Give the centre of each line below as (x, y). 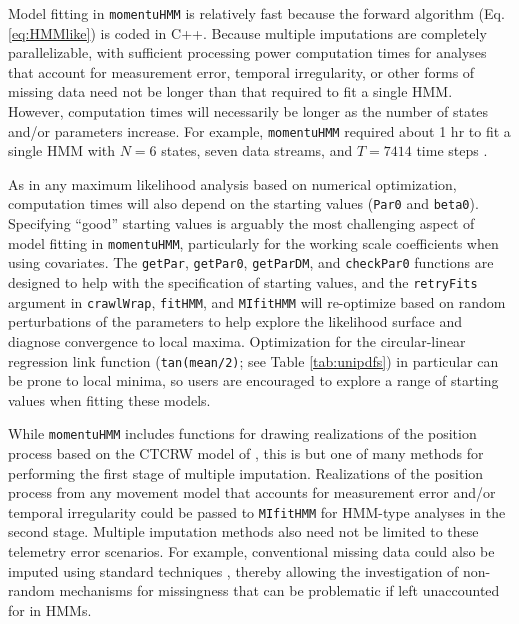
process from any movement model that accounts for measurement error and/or (252, 492)
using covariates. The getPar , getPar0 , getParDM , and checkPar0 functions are (251, 262)
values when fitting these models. (109, 399)
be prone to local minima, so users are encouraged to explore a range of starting (253, 380)
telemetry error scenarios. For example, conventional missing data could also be (251, 551)
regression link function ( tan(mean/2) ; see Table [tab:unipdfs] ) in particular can (253, 360)
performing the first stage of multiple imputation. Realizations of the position (246, 472)
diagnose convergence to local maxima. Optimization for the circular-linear (237, 340)
